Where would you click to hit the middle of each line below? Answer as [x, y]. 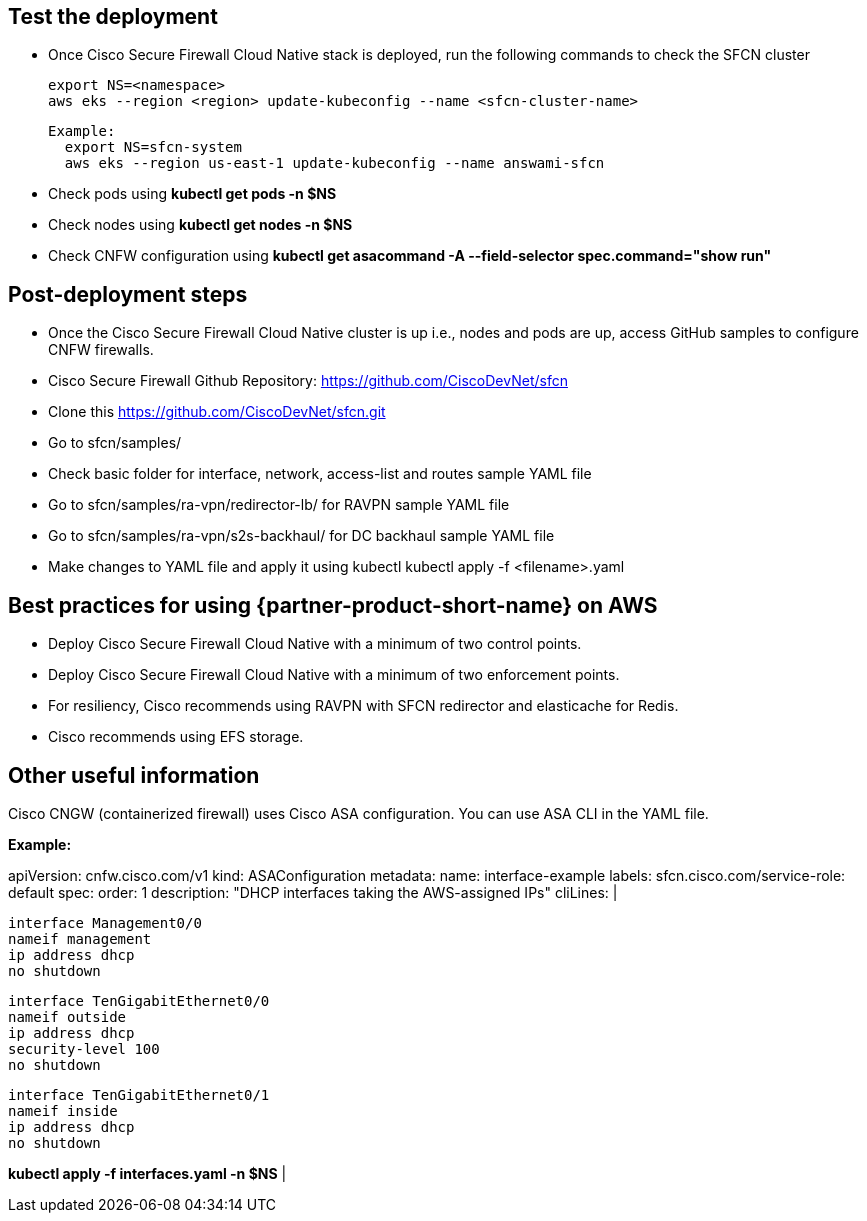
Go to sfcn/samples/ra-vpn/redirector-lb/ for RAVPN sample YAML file [279, 505]
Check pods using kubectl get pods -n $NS [192, 194]
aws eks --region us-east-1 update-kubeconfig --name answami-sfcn [334, 163]
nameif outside [67, 1016]
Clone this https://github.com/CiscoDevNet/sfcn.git [217, 412]
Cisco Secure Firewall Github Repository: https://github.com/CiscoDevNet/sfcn [308, 381]
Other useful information [134, 775]
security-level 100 [84, 1048]
